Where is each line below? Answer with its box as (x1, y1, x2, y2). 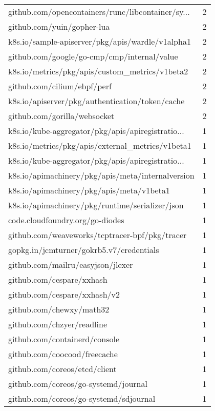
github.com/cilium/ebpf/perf (8, 80, 112, 92)
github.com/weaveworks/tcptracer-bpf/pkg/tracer (8, 229, 187, 241)
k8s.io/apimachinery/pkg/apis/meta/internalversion (8, 169, 195, 181)
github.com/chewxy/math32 (8, 303, 110, 315)
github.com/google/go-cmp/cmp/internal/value (8, 50, 178, 62)
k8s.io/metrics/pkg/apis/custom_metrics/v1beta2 (8, 65, 188, 77)
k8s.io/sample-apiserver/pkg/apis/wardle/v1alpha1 (8, 35, 191, 47)
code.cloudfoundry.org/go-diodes (8, 214, 124, 226)
